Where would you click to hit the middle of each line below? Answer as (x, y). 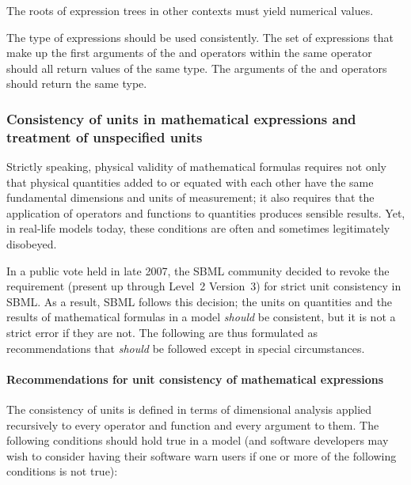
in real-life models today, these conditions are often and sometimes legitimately (198, 228)
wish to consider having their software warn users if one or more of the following (202, 455)
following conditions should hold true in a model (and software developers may (198, 440)
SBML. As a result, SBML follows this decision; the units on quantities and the (200, 301)
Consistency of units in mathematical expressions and (181, 118)
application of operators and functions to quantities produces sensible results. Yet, (206, 212)
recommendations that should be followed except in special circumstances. (186, 348)
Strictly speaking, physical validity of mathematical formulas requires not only (197, 167)
